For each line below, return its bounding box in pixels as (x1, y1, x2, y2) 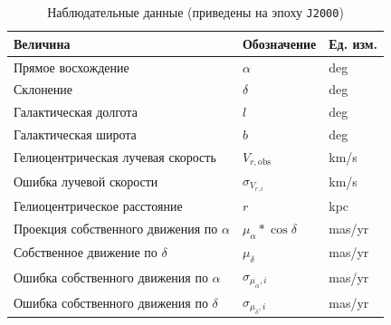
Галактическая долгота (14, 102, 138, 121)
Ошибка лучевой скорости (14, 172, 158, 191)
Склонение (14, 80, 73, 99)
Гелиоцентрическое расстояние (14, 196, 183, 215)
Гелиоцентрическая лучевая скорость (14, 148, 216, 167)
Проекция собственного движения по (14, 219, 218, 238)
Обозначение (242, 33, 317, 53)
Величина (14, 33, 71, 53)
